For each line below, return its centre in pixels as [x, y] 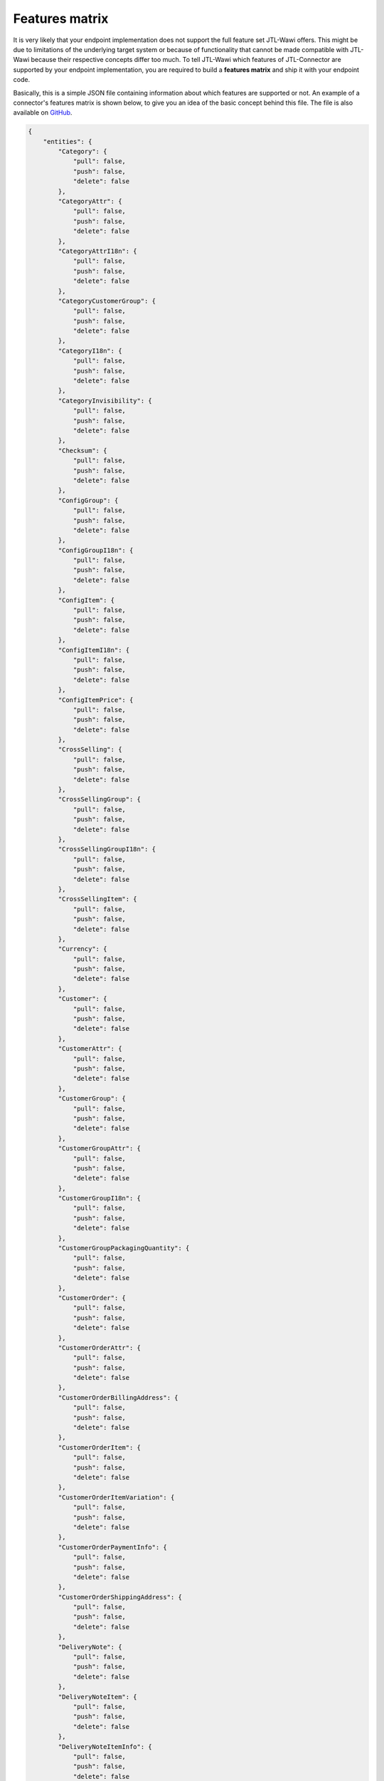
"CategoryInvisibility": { [105, 400]
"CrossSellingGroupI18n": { [107, 849]
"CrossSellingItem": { [98, 899]
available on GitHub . [43, 113]
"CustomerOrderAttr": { [100, 1348]
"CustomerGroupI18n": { [100, 1198]
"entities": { [68, 141]
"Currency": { [82, 949]
